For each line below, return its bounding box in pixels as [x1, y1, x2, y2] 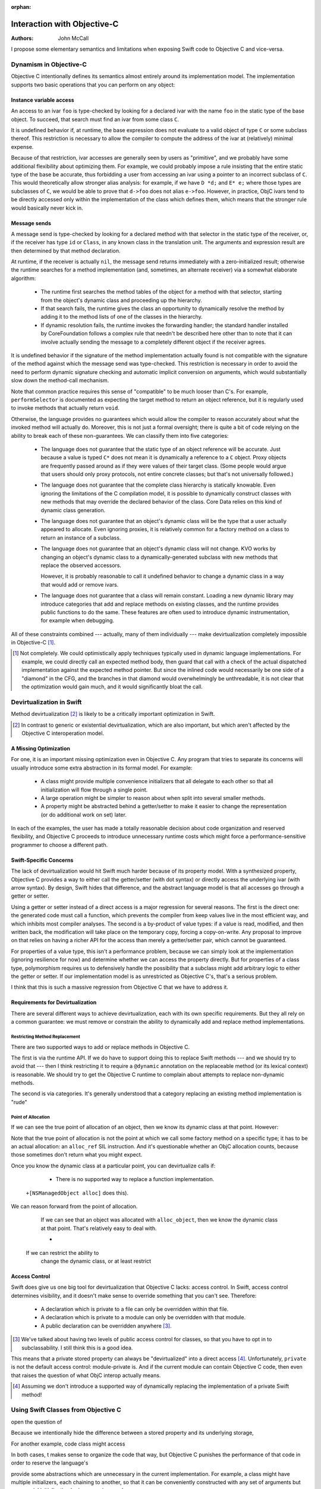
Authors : [11, 35, 34, 42]
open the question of [11, 1418, 62, 1425]
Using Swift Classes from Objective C [11, 1406, 121, 1414]
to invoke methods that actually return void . [11, 404, 120, 412]
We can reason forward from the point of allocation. [11, 1203, 138, 1210]
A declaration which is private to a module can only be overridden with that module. [40, 1314, 246, 1321]
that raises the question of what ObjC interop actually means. [11, 1372, 161, 1379]
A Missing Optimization [11, 744, 71, 752]
